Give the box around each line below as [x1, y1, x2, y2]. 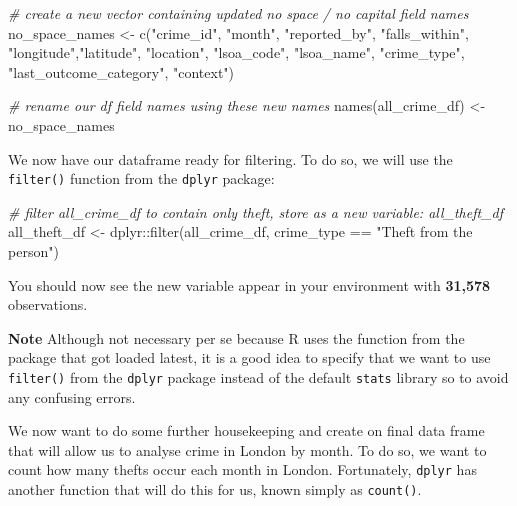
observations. [8, 294, 88, 315]
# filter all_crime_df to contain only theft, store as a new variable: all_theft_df [8, 201, 504, 222]
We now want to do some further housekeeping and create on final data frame [8, 420, 485, 441]
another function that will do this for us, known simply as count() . [8, 479, 422, 500]
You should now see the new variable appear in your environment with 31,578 [8, 274, 491, 295]
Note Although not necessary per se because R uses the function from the [8, 327, 465, 348]
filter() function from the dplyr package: [8, 168, 275, 189]
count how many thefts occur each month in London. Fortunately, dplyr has [8, 459, 477, 480]
